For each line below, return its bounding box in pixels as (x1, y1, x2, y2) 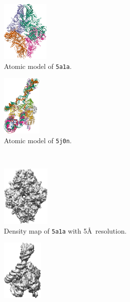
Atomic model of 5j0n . (4, 135, 72, 145)
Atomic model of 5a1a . (4, 61, 72, 71)
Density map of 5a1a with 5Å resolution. (4, 225, 127, 236)
